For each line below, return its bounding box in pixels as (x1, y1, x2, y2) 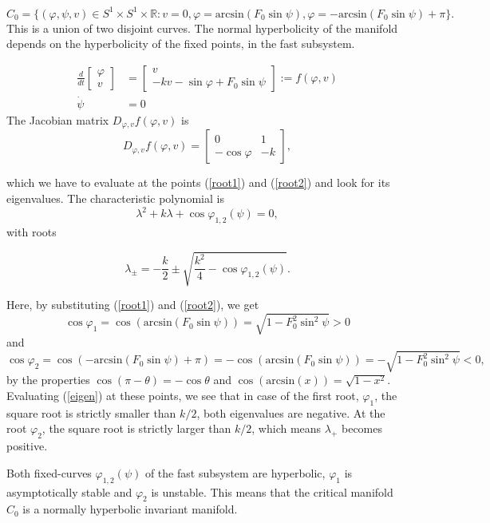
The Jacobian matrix (6, 111, 109, 128)
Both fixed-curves (6, 464, 92, 481)
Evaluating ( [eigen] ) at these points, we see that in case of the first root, (6, 386, 359, 403)
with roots (6, 223, 57, 240)
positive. (6, 438, 48, 454)
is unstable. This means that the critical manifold (151, 483, 393, 500)
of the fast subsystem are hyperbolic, (144, 464, 326, 481)
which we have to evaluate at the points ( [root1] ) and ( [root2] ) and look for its (6, 174, 390, 191)
